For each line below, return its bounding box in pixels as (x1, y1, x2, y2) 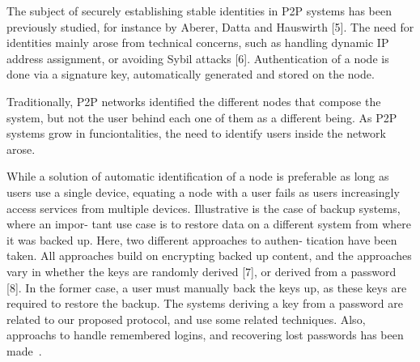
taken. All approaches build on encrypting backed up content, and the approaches (6, 247, 412, 264)
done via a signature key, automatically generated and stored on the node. (6, 66, 375, 83)
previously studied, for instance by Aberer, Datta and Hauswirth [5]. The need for (6, 18, 414, 35)
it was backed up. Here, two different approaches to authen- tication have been (6, 231, 397, 248)
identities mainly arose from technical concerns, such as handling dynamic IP (6, 34, 389, 51)
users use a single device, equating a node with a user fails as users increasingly (6, 183, 400, 200)
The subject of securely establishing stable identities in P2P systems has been (6, 2, 392, 19)
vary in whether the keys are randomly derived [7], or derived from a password (6, 262, 397, 279)
